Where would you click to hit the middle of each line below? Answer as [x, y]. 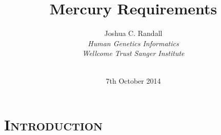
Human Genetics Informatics [133, 43]
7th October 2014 [133, 80]
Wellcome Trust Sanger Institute [133, 53]
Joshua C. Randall [133, 33]
